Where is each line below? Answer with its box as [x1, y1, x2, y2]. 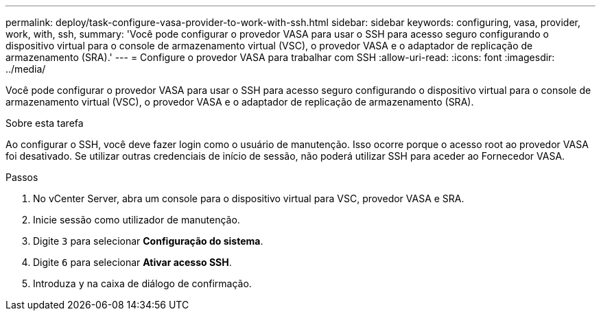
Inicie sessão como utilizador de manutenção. [33, 214, 240, 226]
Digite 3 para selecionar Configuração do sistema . [33, 235, 263, 247]
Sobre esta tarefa [5, 117, 84, 129]
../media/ [5, 63, 46, 75]
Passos [5, 171, 38, 183]
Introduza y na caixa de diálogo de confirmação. [33, 278, 252, 289]
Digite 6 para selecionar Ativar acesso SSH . [33, 256, 232, 268]
